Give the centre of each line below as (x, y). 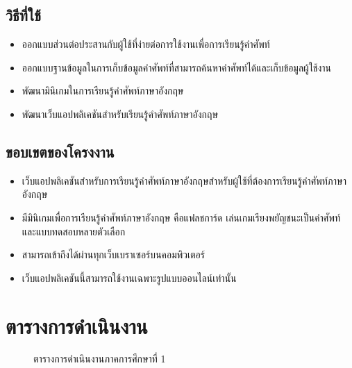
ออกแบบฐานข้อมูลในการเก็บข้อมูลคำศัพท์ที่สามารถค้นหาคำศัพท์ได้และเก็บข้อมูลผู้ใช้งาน (177, 67)
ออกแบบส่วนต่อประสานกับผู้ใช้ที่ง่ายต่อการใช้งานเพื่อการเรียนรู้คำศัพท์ (146, 44)
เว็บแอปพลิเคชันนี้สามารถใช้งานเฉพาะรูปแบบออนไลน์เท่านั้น (129, 277)
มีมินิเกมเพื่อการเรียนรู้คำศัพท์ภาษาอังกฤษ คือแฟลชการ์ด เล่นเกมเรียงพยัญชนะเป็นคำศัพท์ (181, 217)
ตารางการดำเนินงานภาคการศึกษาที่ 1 (100, 359)
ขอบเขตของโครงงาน (60, 151)
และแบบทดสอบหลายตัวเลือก (74, 231)
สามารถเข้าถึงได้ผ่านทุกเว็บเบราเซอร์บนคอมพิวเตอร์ (113, 254)
